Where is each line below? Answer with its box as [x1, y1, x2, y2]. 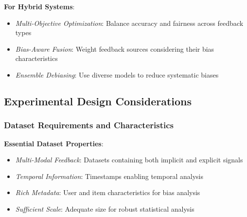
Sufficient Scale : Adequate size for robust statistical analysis [15, 203, 194, 214]
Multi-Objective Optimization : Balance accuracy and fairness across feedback [15, 18, 244, 28]
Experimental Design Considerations [4, 93, 192, 108]
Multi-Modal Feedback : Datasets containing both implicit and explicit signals [15, 155, 243, 165]
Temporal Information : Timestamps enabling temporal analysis [15, 171, 203, 181]
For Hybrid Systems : [4, 1, 75, 11]
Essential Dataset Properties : [4, 138, 104, 148]
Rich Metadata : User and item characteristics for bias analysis [15, 187, 200, 197]
